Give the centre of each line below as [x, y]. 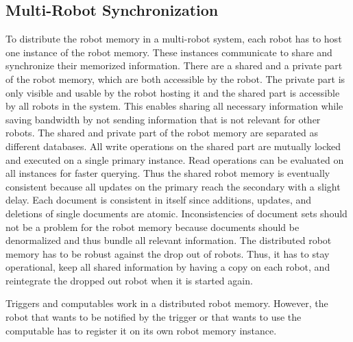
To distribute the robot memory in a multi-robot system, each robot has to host [174, 39]
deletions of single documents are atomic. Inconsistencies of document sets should [176, 213]
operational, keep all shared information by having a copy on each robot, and [168, 267]
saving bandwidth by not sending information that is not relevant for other [163, 119]
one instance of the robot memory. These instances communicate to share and [169, 52]
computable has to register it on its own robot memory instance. [141, 330]
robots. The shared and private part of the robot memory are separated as [162, 133]
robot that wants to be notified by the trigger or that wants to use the [154, 317]
